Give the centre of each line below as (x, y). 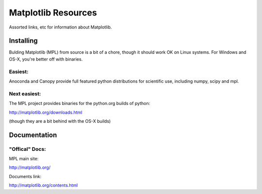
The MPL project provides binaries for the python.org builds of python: (80, 104)
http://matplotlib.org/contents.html (43, 185)
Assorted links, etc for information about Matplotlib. (60, 27)
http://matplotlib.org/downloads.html (46, 112)
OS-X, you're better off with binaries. (46, 59)
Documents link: (25, 176)
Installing (24, 41)
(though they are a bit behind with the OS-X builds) (60, 121)
